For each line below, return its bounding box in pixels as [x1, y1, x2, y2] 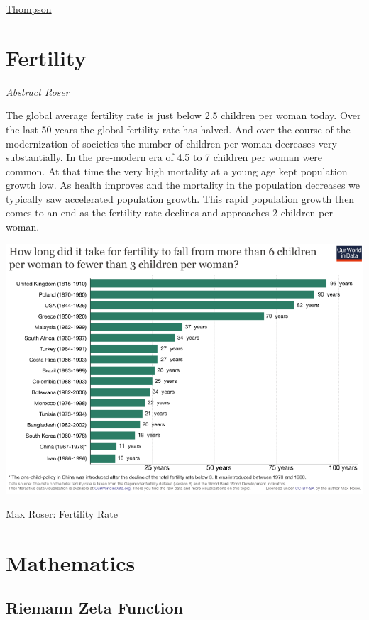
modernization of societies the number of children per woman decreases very [6, 135, 337, 150]
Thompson [6, 1, 52, 16]
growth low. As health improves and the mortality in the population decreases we [6, 177, 360, 192]
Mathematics [6, 548, 136, 577]
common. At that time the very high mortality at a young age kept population [6, 163, 348, 178]
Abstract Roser [6, 84, 70, 99]
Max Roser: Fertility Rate [6, 506, 118, 521]
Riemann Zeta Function [6, 597, 183, 619]
